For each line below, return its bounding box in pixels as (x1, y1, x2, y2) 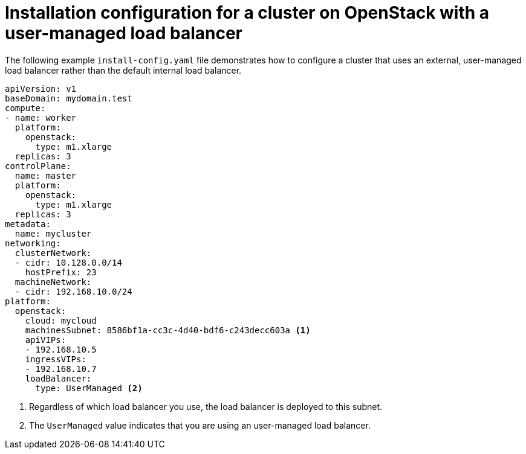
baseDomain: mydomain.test (5, 93, 132, 103)
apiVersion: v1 (5, 83, 77, 94)
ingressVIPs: (25, 354, 86, 364)
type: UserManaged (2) (35, 383, 143, 393)
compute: (5, 103, 46, 113)
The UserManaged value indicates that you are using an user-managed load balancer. (29, 420, 371, 430)
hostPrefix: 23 (25, 267, 97, 277)
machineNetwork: (15, 277, 92, 287)
